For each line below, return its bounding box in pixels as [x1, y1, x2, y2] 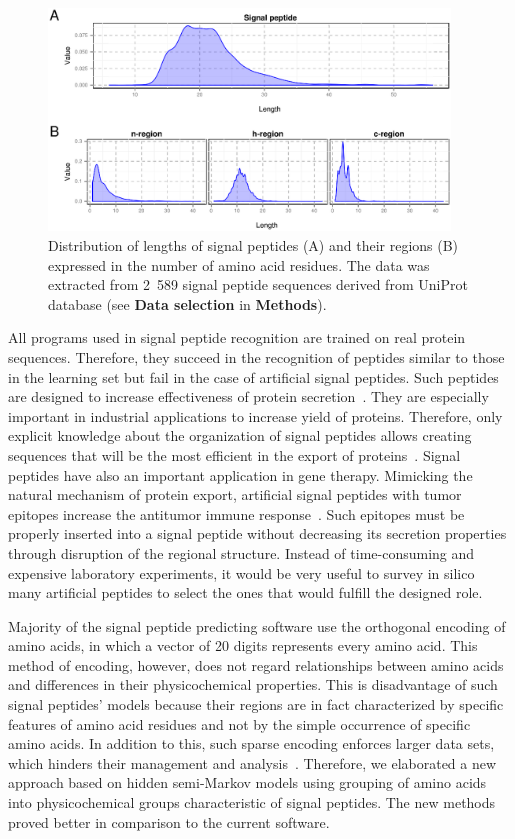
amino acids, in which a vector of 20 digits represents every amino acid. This [8, 635, 478, 656]
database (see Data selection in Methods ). [48, 293, 327, 314]
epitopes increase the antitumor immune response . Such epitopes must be [8, 503, 465, 524]
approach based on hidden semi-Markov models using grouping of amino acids [8, 772, 487, 793]
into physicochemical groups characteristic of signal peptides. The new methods [8, 792, 496, 813]
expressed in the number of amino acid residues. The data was [48, 254, 430, 275]
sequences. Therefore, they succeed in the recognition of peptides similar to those [8, 346, 505, 367]
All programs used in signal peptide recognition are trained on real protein [8, 327, 466, 348]
